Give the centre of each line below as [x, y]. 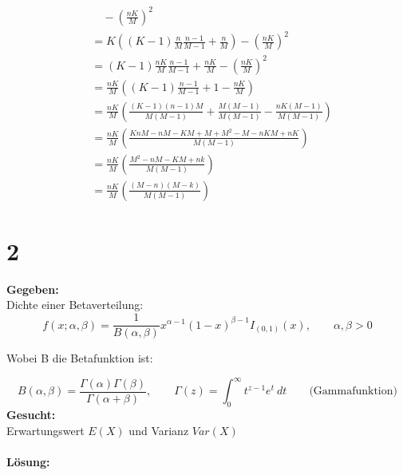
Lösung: [28, 461]
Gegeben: [33, 289]
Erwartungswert [45, 430]
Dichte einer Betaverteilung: [75, 305]
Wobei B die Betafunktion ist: [80, 358]
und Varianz [159, 430]
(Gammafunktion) [353, 392]
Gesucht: [31, 415]
